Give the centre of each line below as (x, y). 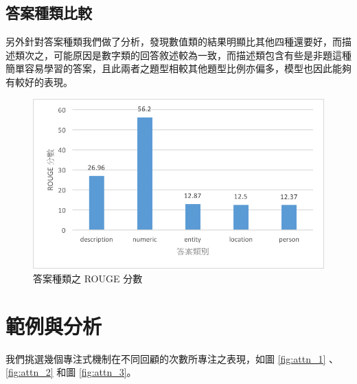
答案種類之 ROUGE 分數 (88, 278)
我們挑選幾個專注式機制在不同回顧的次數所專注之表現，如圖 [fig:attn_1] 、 (172, 358)
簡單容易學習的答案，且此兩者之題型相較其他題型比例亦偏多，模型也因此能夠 (178, 68)
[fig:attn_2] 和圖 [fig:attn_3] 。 (71, 372)
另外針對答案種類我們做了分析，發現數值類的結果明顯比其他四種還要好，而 (174, 42)
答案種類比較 (49, 13)
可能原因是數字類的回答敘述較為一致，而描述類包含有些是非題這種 (202, 55)
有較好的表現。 (39, 81)
